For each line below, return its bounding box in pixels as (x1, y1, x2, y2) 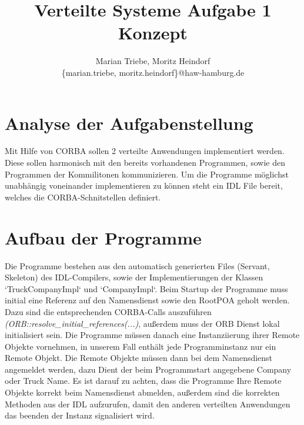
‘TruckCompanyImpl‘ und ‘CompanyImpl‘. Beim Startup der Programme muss (5, 282, 288, 295)
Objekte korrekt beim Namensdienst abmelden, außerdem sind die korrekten (5, 386, 280, 399)
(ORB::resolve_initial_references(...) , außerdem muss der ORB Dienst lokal (5, 317, 280, 329)
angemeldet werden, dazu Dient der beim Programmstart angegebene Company (5, 363, 292, 375)
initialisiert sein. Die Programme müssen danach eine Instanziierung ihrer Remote (5, 329, 300, 341)
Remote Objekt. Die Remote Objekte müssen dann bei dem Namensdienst (5, 352, 273, 364)
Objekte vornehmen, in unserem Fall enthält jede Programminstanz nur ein (5, 340, 276, 352)
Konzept (118, 21, 188, 45)
